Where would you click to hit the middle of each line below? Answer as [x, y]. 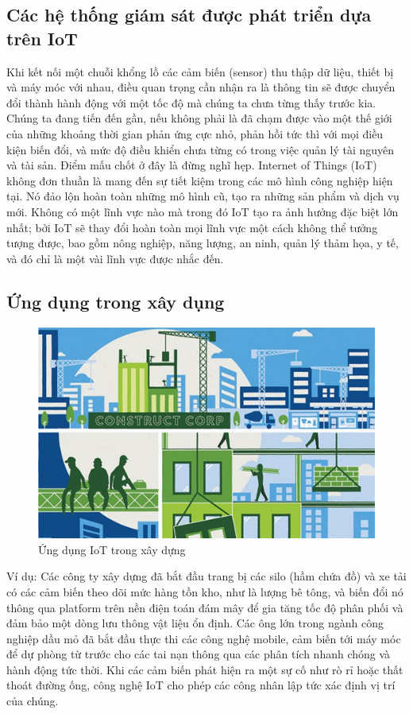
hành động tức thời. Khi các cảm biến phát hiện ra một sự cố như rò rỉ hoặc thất [205, 669]
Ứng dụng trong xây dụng [116, 301]
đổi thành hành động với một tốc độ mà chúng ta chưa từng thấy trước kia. [191, 102]
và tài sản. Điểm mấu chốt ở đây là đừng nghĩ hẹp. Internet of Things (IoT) [192, 165]
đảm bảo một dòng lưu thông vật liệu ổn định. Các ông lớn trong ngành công [195, 623]
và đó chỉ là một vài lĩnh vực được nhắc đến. [115, 258]
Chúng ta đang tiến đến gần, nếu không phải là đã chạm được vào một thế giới [199, 118]
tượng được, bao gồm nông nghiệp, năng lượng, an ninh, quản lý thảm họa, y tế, [203, 243]
